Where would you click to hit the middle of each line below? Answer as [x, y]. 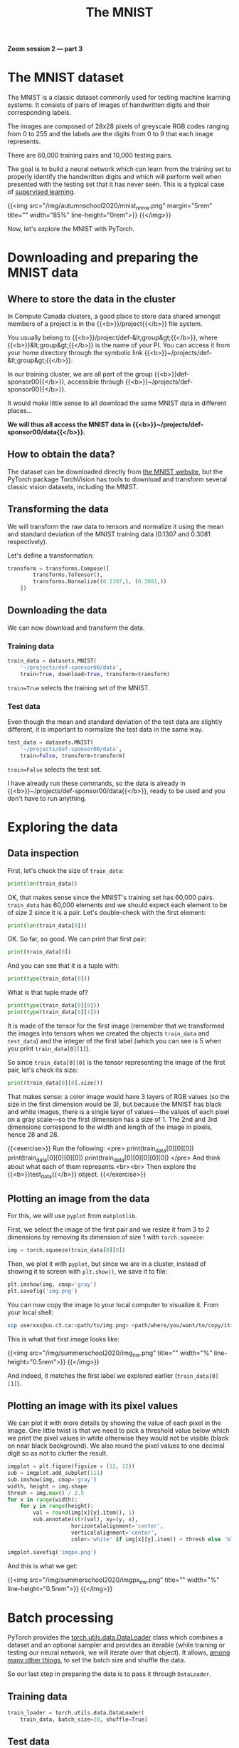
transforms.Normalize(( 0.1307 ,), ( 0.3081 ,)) [100, 582]
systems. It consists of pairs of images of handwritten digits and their [109, 105]
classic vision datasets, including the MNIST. [73, 486]
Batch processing [60, 1618]
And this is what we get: [43, 1565]
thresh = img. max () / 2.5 [46, 1493]
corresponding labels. [39, 113]
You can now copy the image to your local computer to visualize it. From [113, 1304]
